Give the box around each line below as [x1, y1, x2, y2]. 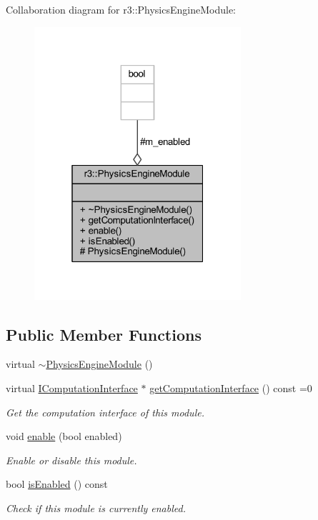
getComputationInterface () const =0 [149, 380, 312, 395]
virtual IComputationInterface [6, 380, 138, 395]
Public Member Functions [6, 323, 202, 345]
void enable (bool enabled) [6, 429, 122, 444]
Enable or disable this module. [6, 452, 137, 467]
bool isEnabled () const [6, 476, 108, 491]
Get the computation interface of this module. [6, 404, 204, 419]
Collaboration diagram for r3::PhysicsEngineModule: [6, 2, 236, 16]
